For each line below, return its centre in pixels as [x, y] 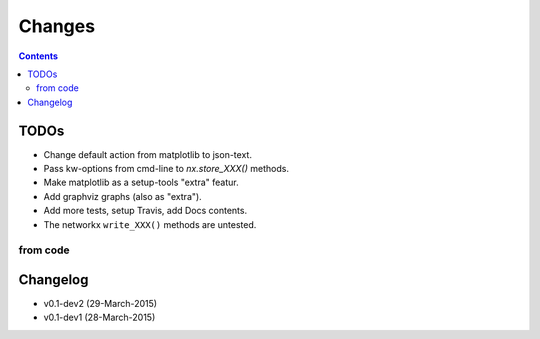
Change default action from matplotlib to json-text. [147, 154]
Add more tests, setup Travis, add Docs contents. [145, 211]
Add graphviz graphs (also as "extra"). [122, 196]
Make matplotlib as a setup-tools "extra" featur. [141, 182]
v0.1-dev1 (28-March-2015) [99, 317]
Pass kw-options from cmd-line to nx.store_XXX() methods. [166, 169]
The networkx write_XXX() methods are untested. [150, 224]
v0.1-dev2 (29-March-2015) [100, 304]
